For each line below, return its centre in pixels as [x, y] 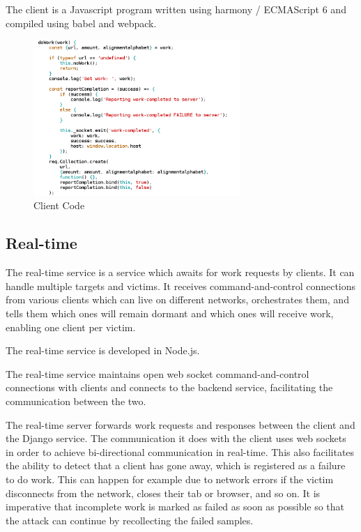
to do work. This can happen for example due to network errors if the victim [170, 479]
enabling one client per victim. [71, 327]
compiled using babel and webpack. [81, 23]
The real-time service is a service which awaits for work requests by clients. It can [180, 272]
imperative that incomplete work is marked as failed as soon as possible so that [175, 507]
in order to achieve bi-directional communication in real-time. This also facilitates [180, 451]
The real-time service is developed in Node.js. [103, 350]
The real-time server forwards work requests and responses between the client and [180, 424]
